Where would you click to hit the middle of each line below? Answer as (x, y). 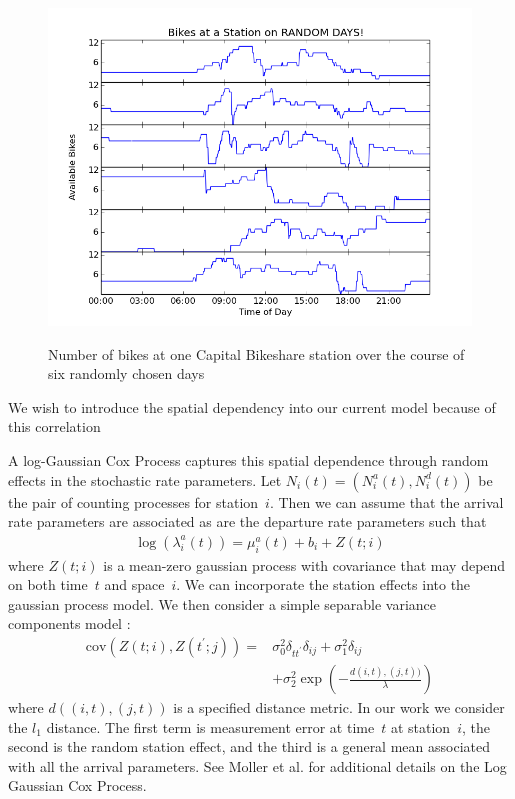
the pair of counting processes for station (133, 501)
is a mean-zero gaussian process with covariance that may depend (304, 564)
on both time (48, 584)
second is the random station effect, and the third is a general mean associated (249, 746)
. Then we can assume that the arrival (386, 501)
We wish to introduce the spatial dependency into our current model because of (252, 406)
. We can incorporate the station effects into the (323, 584)
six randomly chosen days (126, 373)
